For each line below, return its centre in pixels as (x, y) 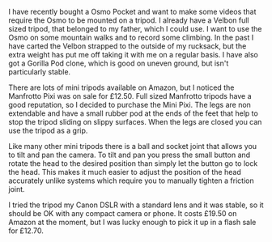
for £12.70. (26, 231)
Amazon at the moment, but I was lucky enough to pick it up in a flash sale (132, 222)
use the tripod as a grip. (48, 130)
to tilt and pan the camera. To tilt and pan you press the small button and (130, 155)
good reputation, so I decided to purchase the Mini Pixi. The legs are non (130, 105)
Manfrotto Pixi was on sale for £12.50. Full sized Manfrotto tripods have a (130, 96)
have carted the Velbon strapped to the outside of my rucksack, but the (127, 46)
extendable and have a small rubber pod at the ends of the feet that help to (134, 113)
